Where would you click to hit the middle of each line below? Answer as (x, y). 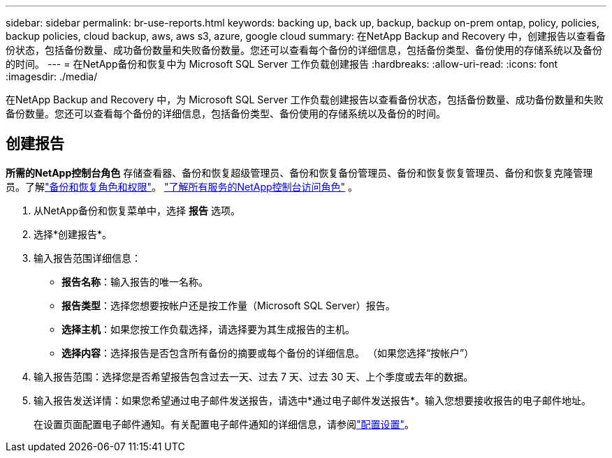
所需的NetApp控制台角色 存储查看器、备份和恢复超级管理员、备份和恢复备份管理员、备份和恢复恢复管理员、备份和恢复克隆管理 (299, 172)
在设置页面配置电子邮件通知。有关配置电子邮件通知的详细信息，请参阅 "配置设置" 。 (224, 424)
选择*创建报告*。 (73, 234)
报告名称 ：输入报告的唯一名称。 (135, 281)
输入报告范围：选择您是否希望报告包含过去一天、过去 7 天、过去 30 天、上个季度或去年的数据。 (254, 376)
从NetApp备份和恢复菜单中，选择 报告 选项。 (137, 210)
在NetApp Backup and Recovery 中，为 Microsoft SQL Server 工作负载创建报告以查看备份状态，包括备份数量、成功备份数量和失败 (305, 99)
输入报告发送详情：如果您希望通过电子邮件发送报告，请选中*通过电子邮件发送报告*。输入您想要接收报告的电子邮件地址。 (313, 400)
